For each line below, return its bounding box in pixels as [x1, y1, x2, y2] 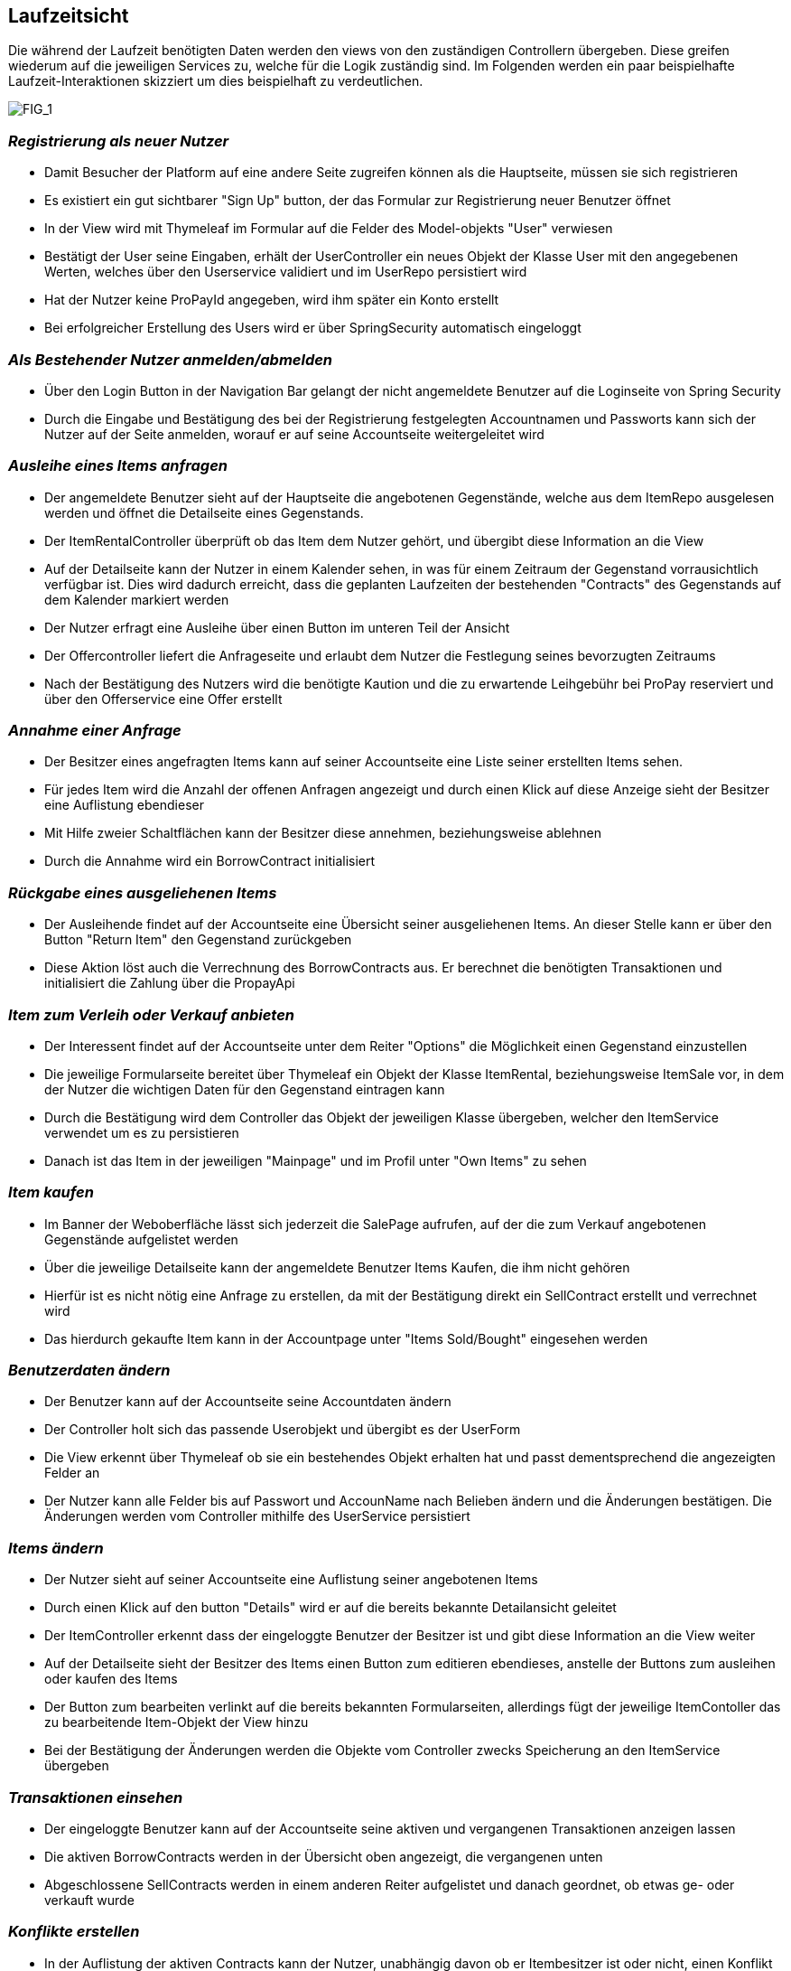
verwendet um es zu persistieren [44, 1124, 239, 1140]
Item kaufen [8, 1183, 94, 1202]
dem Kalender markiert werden [44, 591, 229, 607]
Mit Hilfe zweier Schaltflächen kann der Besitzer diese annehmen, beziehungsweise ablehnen [44, 825, 602, 841]
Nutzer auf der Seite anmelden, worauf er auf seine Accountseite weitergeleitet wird [44, 426, 544, 442]
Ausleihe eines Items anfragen [8, 456, 228, 475]
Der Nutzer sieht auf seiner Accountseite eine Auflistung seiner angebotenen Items [44, 1572, 538, 1588]
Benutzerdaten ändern [8, 1361, 171, 1380]
